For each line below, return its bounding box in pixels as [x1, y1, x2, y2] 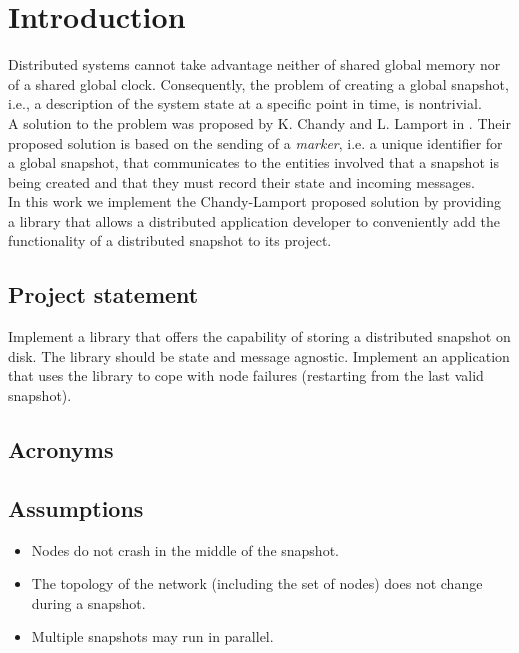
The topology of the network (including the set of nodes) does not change [31, 573, 483, 594]
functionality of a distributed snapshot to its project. [8, 230, 332, 251]
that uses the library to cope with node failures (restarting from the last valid [8, 365, 484, 386]
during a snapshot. [31, 592, 146, 613]
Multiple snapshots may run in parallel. [31, 626, 274, 647]
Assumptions [8, 492, 144, 523]
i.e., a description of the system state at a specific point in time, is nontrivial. [8, 93, 482, 114]
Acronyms [8, 434, 114, 465]
